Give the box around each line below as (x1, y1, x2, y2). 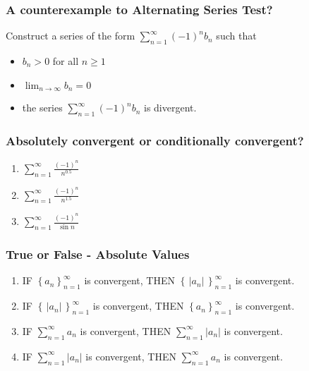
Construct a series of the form (6, 28, 135, 43)
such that (216, 28, 257, 43)
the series (22, 100, 63, 115)
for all (52, 54, 79, 68)
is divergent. (144, 100, 197, 115)
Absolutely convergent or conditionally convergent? (6, 131, 304, 149)
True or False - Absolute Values (6, 245, 190, 263)
